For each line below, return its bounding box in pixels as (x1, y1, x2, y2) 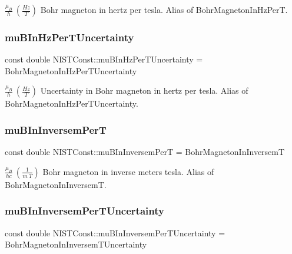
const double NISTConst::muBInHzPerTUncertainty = (5, 53, 203, 65)
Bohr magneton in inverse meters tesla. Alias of (42, 165, 214, 177)
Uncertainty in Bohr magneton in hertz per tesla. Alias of (40, 84, 248, 97)
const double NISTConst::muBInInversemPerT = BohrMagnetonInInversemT (5, 146, 285, 158)
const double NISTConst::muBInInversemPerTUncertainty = (5, 226, 225, 239)
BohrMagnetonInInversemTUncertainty (5, 238, 147, 250)
